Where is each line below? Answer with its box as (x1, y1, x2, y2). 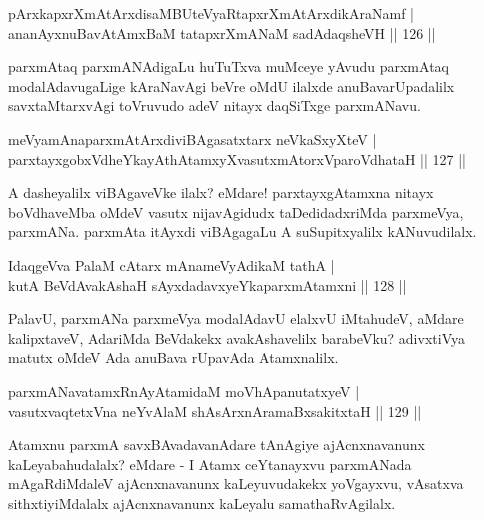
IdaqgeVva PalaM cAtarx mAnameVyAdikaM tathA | (8, 254, 335, 275)
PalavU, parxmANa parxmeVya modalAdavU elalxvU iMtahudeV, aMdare (8, 308, 464, 329)
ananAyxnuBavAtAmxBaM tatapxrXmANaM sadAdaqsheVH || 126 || (8, 22, 436, 43)
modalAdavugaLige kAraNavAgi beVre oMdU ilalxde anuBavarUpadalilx (8, 75, 455, 96)
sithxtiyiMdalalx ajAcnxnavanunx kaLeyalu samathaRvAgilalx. (8, 492, 396, 513)
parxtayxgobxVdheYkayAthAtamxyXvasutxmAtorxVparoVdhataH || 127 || (8, 148, 466, 169)
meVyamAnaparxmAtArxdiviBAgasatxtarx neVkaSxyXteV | (8, 128, 377, 149)
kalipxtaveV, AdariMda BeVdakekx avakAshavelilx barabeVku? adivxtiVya (8, 327, 465, 348)
